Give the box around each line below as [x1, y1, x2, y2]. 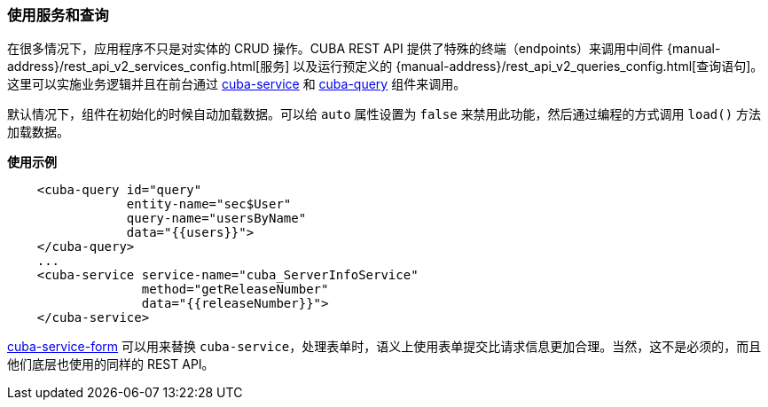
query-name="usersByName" [126, 211, 307, 226]
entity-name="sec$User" [126, 197, 292, 212]
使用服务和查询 [7, 6, 109, 24]
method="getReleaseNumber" [141, 282, 329, 297]
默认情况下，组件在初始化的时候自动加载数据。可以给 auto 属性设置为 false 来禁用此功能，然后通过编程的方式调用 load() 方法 [7, 106, 762, 122]
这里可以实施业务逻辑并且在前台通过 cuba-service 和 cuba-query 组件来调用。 [7, 76, 466, 92]
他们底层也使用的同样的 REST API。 [7, 356, 215, 372]
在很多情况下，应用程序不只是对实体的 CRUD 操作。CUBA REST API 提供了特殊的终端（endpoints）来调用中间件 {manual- [7, 41, 721, 57]
